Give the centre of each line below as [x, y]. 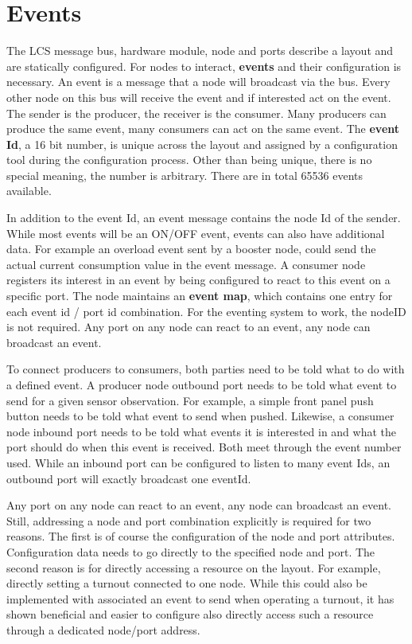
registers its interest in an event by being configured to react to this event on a [198, 280]
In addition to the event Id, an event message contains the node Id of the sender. [204, 218]
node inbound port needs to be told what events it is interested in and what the [202, 431]
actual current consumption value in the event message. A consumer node [186, 264]
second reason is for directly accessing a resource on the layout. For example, [194, 567]
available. [29, 191]
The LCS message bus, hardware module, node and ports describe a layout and [200, 51]
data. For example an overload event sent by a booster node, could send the [191, 249]
